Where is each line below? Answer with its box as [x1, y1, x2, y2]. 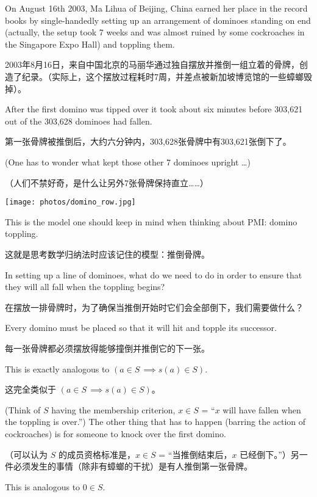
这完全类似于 [5, 383, 56, 396]
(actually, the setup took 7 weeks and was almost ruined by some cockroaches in [5, 26, 305, 38]
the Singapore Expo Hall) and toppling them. [5, 37, 175, 50]
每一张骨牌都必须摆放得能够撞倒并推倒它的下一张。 [5, 341, 210, 354]
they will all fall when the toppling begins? [5, 280, 165, 293]
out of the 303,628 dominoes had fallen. [5, 114, 152, 127]
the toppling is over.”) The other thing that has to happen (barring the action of [5, 415, 306, 428]
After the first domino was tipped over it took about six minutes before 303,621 [5, 103, 303, 115]
